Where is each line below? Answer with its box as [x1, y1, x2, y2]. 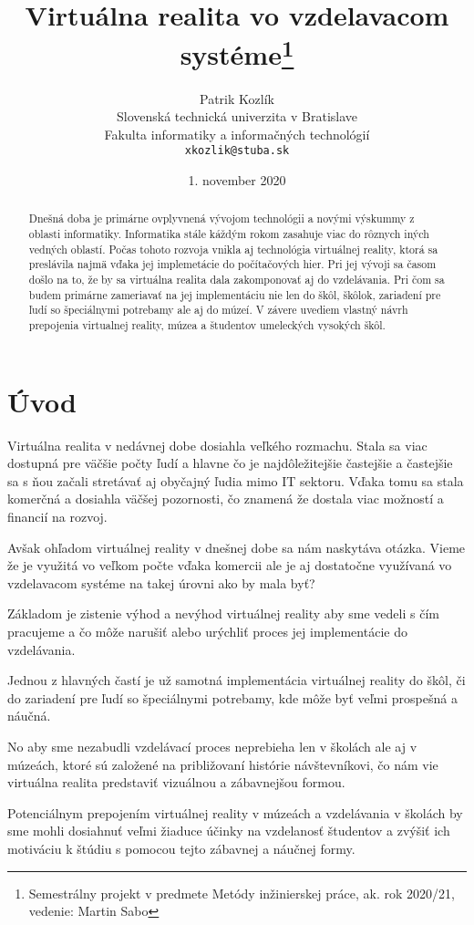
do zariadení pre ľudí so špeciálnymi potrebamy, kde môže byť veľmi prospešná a [7, 688, 458, 707]
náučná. [7, 706, 51, 725]
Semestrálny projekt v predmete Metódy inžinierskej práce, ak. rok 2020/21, [28, 883, 455, 902]
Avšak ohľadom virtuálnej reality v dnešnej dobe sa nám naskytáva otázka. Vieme [7, 537, 466, 556]
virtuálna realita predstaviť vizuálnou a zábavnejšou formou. [7, 773, 345, 792]
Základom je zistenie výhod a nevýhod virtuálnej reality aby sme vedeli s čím [7, 604, 439, 623]
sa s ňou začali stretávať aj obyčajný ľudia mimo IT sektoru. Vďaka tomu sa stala [7, 471, 464, 490]
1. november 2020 [188, 171, 286, 190]
